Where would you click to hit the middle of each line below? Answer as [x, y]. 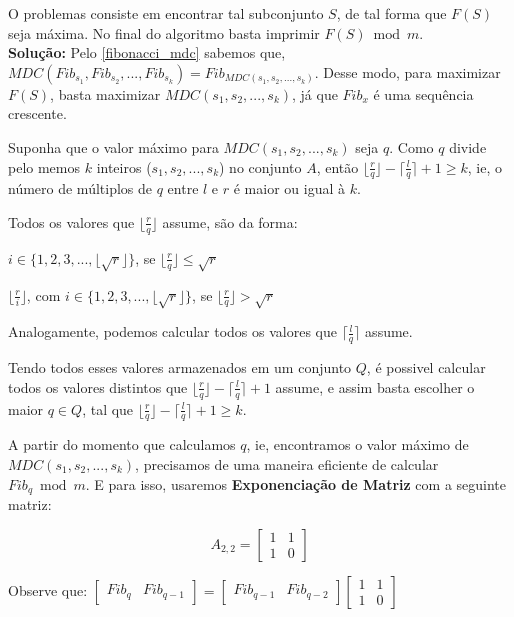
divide [468, 146]
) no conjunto [260, 166]
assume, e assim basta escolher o [375, 386]
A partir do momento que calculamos [122, 444]
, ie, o [485, 166]
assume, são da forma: [230, 221]
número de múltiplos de [80, 188]
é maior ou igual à [289, 188]
